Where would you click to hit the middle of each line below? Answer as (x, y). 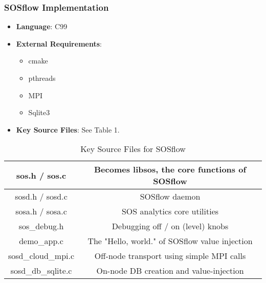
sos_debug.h (41, 226)
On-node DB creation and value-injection (170, 271)
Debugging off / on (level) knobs (170, 226)
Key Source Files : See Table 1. (68, 129)
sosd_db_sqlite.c (41, 271)
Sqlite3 (39, 112)
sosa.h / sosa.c (41, 211)
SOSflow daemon (170, 197)
